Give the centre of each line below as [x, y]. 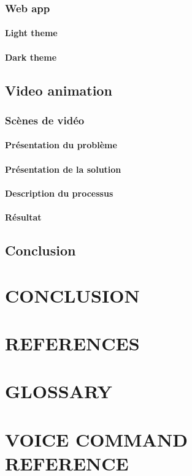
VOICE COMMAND [96, 439]
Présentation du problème [61, 145]
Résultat [23, 217]
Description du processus [59, 193]
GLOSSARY [59, 391]
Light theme [31, 33]
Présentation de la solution [63, 169]
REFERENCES [72, 343]
